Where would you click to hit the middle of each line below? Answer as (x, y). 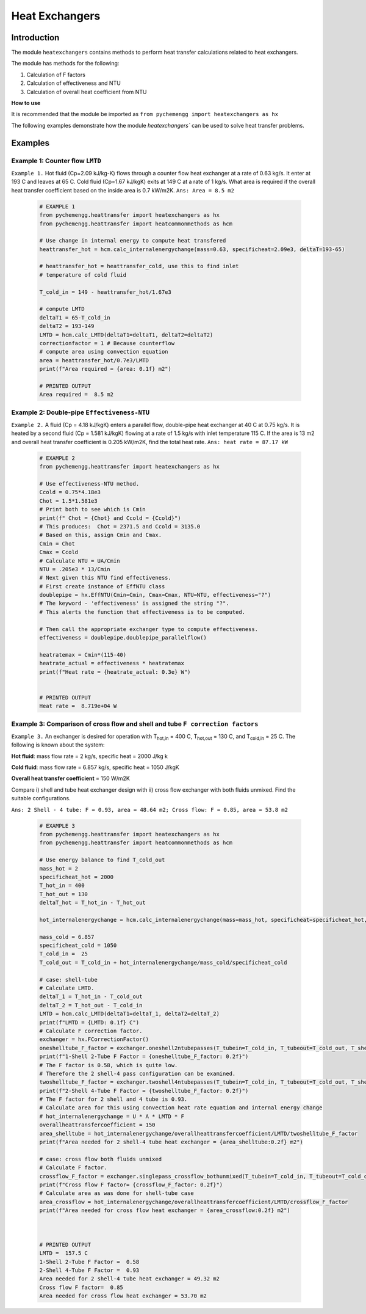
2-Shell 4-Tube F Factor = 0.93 (89, 1270)
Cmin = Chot (57, 543)
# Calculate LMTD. (67, 988)
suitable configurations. (41, 798)
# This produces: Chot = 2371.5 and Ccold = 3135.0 (120, 526)
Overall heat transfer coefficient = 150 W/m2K (71, 778)
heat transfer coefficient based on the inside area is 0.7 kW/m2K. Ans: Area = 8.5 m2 (123, 190)
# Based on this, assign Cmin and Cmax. (100, 535)
